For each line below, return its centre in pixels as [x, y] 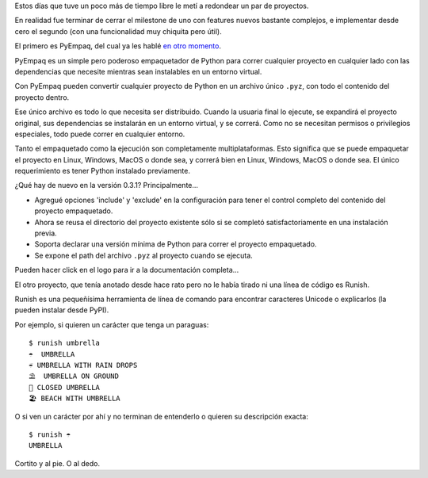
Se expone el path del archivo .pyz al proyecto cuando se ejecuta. [143, 255]
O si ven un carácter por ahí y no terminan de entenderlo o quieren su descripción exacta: [161, 416]
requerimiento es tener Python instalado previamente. [102, 171]
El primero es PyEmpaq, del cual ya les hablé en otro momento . [118, 46]
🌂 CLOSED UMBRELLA [65, 387]
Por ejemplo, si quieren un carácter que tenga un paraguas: [112, 324]
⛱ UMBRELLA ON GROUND [74, 376]
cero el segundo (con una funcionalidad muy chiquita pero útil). [118, 31]
